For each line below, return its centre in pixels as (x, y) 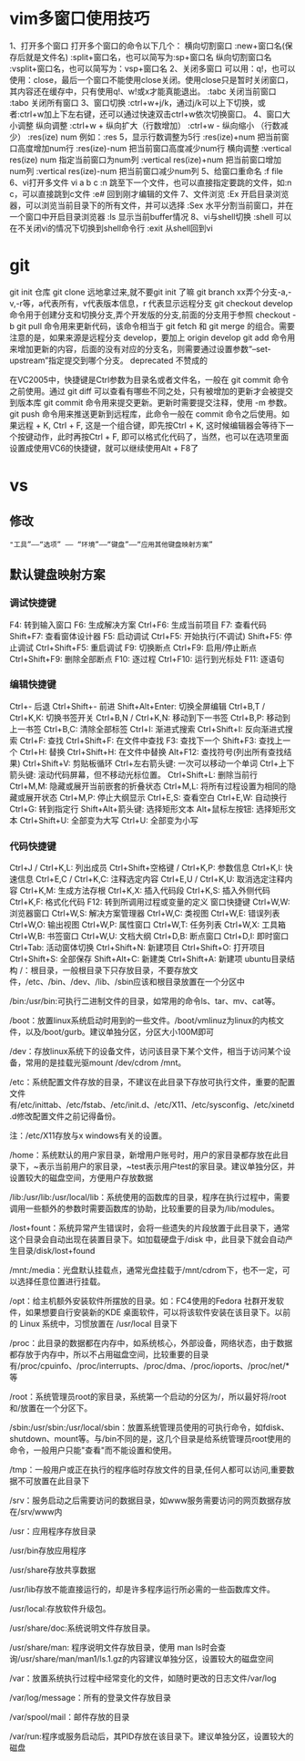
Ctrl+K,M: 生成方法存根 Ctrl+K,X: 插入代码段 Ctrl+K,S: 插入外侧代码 (145, 891)
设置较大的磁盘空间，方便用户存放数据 (81, 1178)
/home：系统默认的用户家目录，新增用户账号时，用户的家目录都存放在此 (145, 1155)
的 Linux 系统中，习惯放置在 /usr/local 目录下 (93, 1324)
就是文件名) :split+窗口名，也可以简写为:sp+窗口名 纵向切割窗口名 (148, 57)
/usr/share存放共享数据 (53, 1570)
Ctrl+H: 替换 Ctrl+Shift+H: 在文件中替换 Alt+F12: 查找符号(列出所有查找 (152, 751)
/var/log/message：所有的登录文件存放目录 (90, 1698)
